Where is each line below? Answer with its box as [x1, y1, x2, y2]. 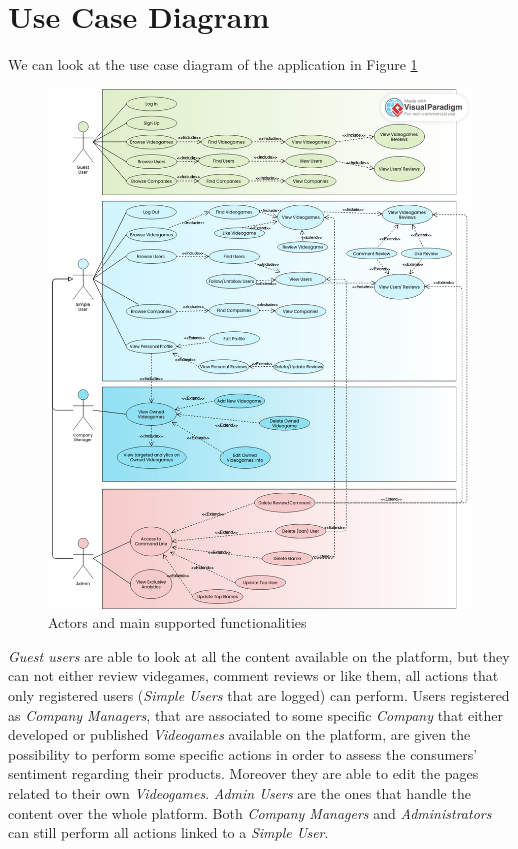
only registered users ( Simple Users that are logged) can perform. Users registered [8, 685, 510, 706]
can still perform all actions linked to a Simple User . [8, 822, 329, 843]
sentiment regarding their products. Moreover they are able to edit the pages [8, 763, 479, 784]
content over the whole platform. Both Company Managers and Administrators [8, 802, 492, 823]
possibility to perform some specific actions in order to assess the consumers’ [8, 743, 478, 764]
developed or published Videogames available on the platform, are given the [8, 724, 471, 745]
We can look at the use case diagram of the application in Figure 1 [8, 54, 418, 75]
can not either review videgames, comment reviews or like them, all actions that [8, 665, 499, 686]
